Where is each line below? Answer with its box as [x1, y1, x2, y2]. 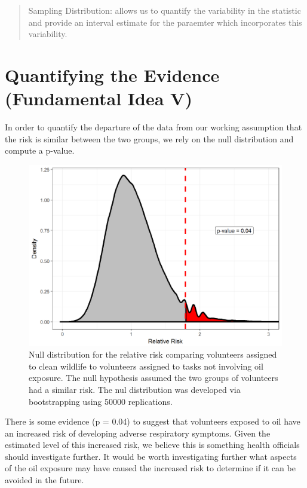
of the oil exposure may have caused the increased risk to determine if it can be [5, 462, 296, 474]
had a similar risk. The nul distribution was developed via [29, 383, 241, 395]
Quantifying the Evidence [5, 62, 220, 87]
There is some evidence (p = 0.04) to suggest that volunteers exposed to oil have [5, 415, 300, 428]
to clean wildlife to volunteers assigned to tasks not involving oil [29, 359, 263, 372]
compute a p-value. [5, 144, 75, 157]
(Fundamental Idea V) [5, 86, 192, 111]
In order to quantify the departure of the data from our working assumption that [5, 121, 302, 133]
